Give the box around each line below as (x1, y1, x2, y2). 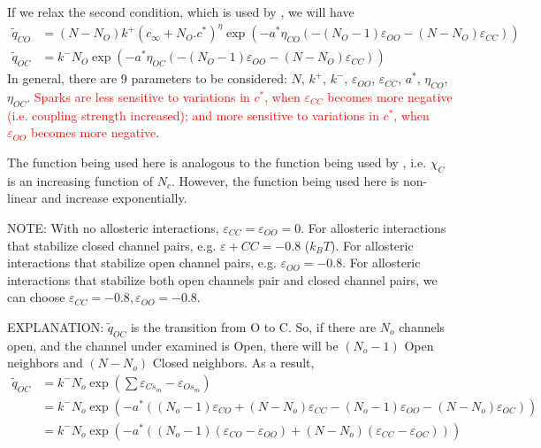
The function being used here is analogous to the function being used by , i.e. (7, 152, 427, 171)
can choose (7, 288, 65, 306)
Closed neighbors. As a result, (152, 353, 315, 372)
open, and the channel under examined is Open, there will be (7, 336, 339, 354)
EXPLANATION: (7, 317, 104, 336)
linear (7, 189, 38, 207)
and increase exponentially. (41, 189, 187, 207)
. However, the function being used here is (171, 171, 400, 189)
